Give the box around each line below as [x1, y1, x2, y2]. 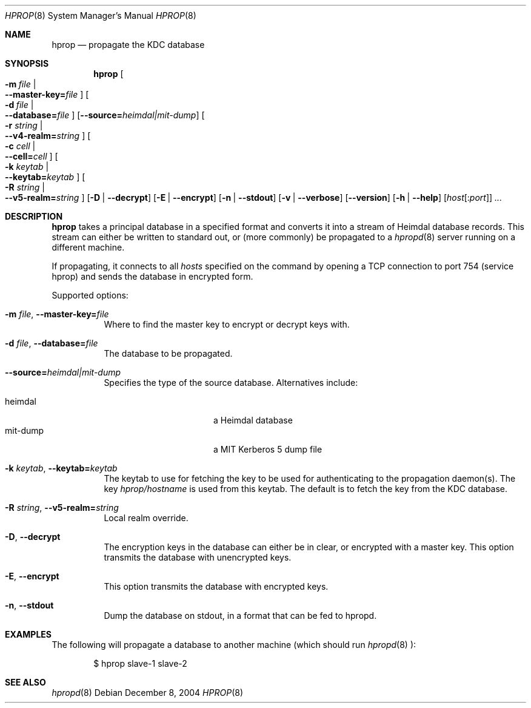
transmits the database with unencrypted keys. [104, 552, 292, 562]
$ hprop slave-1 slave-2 [93, 658, 187, 669]
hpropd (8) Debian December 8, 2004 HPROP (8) [52, 687, 243, 698]
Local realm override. [104, 513, 189, 523]
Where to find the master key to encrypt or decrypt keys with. [104, 319, 350, 329]
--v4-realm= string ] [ [5, 130, 91, 141]
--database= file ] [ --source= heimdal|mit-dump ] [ [5, 110, 205, 120]
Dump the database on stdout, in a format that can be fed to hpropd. [104, 610, 377, 621]
